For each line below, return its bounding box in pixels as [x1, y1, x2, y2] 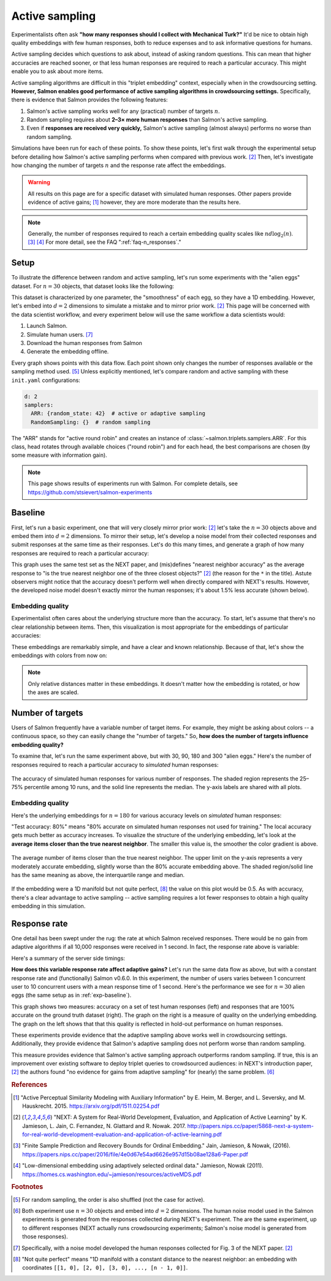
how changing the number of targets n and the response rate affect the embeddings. [11, 162, 226, 169]
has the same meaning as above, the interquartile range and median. [11, 871, 185, 878]
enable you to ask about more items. [11, 68, 104, 75]
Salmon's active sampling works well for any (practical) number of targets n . [26, 107, 220, 115]
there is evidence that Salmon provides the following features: [11, 96, 168, 104]
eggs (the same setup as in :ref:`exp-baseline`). [11, 992, 132, 999]
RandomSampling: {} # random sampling [31, 418, 151, 426]
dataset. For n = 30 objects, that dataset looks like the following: [11, 282, 175, 290]
